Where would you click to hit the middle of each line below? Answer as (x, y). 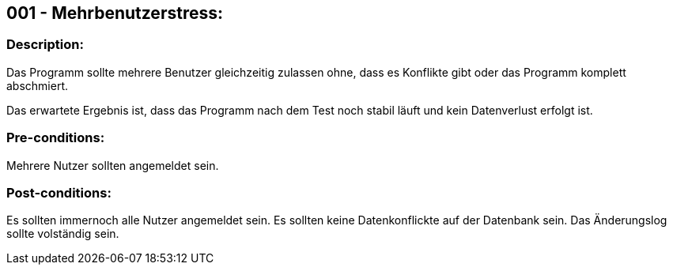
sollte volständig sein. (63, 234)
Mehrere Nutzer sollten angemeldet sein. (113, 165)
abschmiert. (38, 85)
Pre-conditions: (56, 138)
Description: (45, 45)
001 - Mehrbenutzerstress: (115, 13)
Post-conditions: (59, 192)
